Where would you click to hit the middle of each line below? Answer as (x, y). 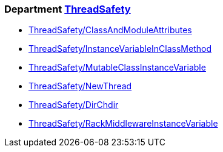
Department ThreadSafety (68, 9)
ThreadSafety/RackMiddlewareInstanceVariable (123, 124)
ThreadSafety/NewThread (80, 86)
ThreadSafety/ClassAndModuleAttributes (110, 30)
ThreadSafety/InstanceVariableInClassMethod (120, 49)
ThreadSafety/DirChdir (74, 105)
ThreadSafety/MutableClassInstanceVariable (117, 68)
